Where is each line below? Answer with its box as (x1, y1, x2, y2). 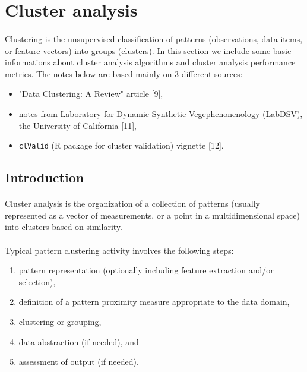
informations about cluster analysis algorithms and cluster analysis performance (5, 56, 296, 68)
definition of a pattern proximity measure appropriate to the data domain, (18, 295, 290, 308)
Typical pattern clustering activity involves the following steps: (5, 244, 234, 256)
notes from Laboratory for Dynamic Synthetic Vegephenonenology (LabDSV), (18, 107, 303, 119)
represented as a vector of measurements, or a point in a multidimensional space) (5, 209, 300, 221)
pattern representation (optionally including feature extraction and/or (18, 264, 274, 276)
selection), (18, 275, 56, 288)
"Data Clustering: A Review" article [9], (18, 87, 163, 100)
